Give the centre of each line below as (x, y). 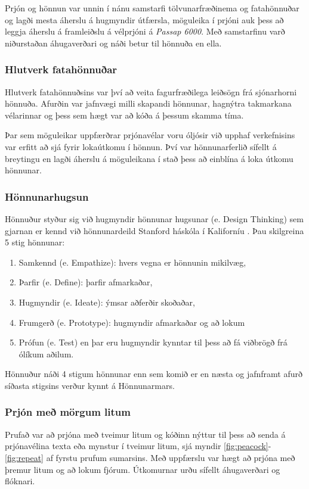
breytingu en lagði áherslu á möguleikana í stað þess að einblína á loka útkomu (149, 158)
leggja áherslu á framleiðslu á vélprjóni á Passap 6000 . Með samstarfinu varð (145, 31)
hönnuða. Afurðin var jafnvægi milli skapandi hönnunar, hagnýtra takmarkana (148, 103)
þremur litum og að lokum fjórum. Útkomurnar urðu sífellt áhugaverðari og (143, 469)
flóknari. (20, 481)
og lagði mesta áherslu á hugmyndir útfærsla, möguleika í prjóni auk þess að (144, 19)
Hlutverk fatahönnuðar (61, 69)
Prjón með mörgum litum (68, 412)
